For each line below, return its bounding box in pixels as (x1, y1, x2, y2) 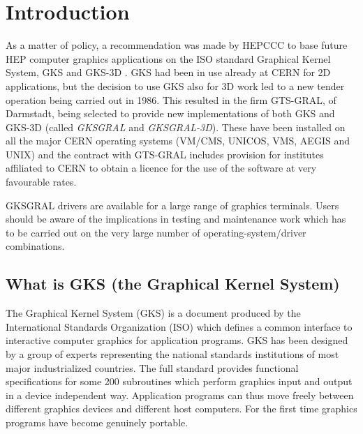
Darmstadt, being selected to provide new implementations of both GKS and (6, 106, 335, 121)
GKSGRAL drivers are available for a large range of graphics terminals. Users (6, 197, 339, 212)
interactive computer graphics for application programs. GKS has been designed (6, 333, 348, 347)
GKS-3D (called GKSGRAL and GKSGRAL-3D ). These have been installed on (6, 119, 346, 134)
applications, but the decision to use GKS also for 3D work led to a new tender (6, 78, 345, 93)
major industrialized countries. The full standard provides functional (6, 360, 299, 375)
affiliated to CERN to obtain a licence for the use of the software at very (6, 160, 317, 175)
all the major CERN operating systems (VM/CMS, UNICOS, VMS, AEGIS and (6, 133, 350, 148)
